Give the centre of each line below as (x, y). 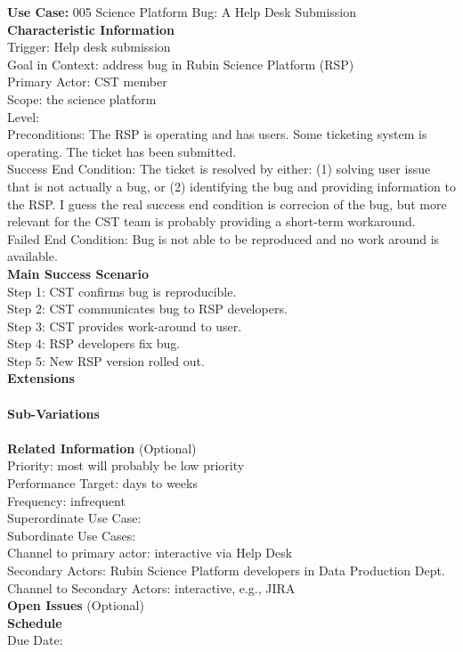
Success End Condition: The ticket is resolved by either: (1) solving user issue (219, 169)
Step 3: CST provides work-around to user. (125, 326)
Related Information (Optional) (102, 448)
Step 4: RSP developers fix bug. (94, 343)
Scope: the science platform (82, 98)
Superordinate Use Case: (74, 518)
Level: (23, 116)
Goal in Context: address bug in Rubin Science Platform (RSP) (181, 64)
